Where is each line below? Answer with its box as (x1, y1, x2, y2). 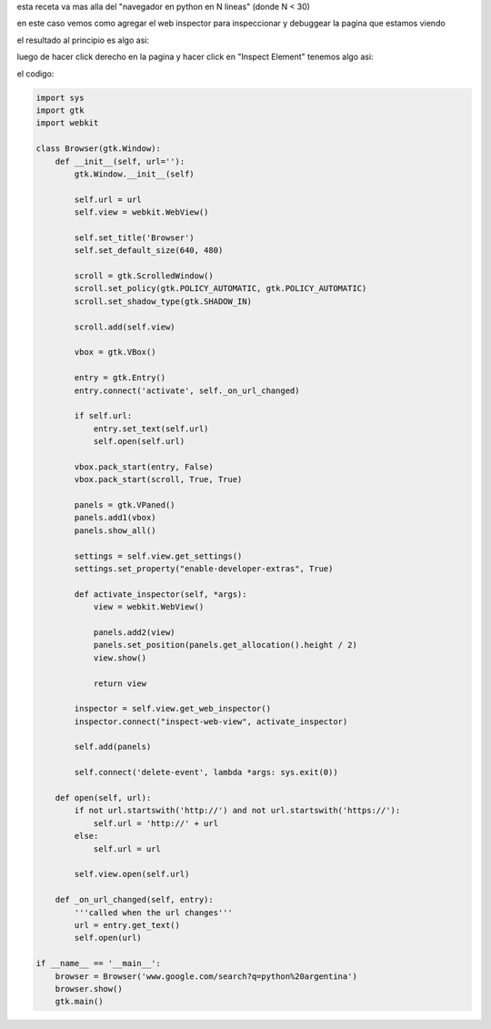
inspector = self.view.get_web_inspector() (74, 703, 272, 714)
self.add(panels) (74, 741, 152, 752)
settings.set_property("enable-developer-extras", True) (74, 564, 334, 573)
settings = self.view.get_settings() (74, 550, 243, 561)
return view (93, 678, 147, 689)
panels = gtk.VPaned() (74, 500, 176, 510)
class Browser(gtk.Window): (35, 144, 161, 154)
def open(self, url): (55, 792, 152, 803)
